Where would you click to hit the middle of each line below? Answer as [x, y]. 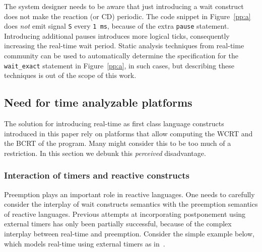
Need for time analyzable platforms [98, 102]
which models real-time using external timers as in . [85, 243]
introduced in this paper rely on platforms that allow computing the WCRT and [128, 133]
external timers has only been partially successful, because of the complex [118, 224]
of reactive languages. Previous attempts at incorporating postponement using [125, 214]
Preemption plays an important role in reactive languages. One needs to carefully [129, 194]
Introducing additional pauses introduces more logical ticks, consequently [117, 35]
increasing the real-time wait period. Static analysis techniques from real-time [124, 46]
